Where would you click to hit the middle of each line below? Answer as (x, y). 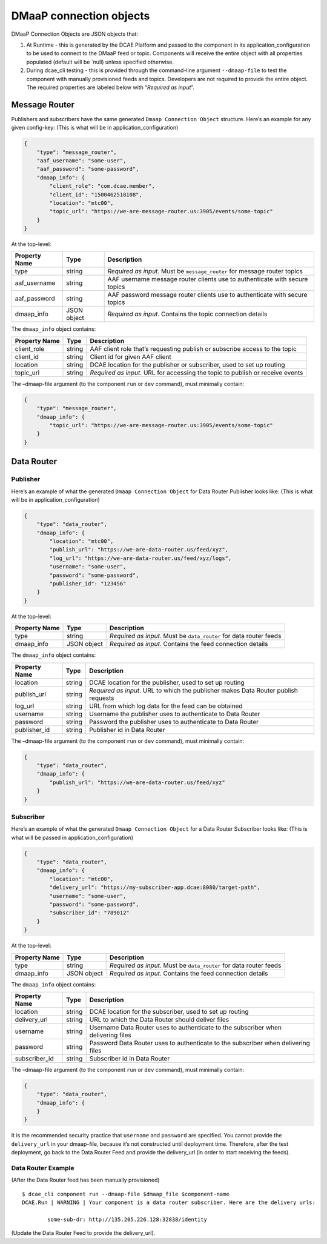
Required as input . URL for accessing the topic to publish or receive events (197, 373)
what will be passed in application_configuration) (72, 837)
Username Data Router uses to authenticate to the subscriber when (185, 1027)
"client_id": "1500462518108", (96, 195)
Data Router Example (43, 1168)
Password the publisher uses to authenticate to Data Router (174, 722)
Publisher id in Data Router (127, 730)
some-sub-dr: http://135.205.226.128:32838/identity (127, 1219)
